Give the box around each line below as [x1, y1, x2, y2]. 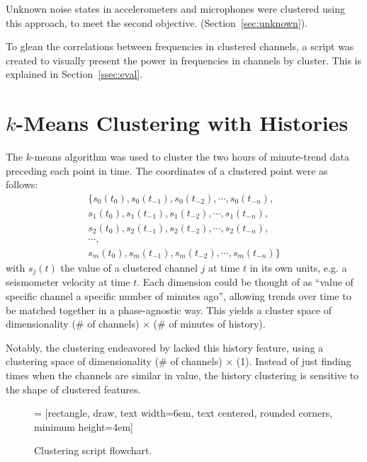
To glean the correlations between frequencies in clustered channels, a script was [6, 39, 354, 54]
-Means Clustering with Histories [16, 108, 349, 137]
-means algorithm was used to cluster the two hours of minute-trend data [31, 149, 349, 164]
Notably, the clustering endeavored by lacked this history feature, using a [6, 340, 324, 354]
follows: [6, 177, 38, 192]
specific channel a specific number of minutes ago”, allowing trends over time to [6, 289, 351, 304]
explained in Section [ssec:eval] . [6, 67, 143, 81]
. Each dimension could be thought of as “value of [137, 275, 354, 289]
